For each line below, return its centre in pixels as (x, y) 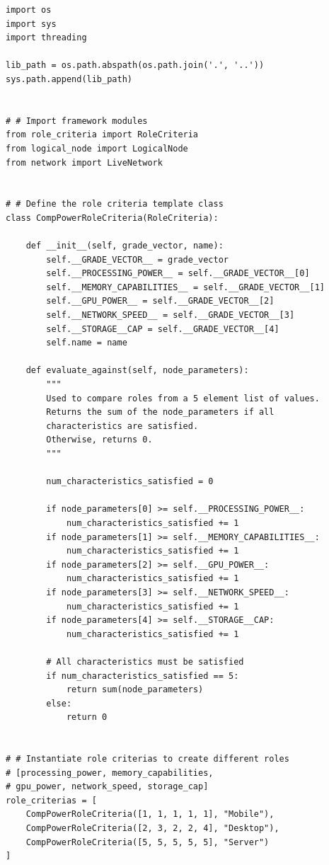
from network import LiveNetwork (84, 162)
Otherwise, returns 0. (99, 440)
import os (29, 10)
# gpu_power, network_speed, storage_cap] (107, 787)
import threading (46, 38)
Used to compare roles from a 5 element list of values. (183, 398)
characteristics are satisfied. (122, 426)
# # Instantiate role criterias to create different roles (148, 759)
